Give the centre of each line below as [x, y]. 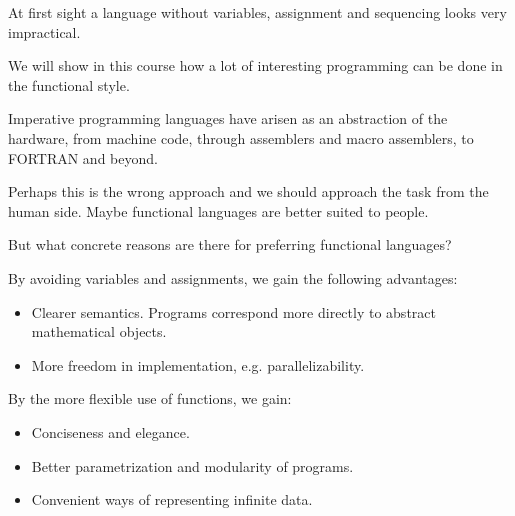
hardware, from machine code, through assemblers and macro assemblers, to [241, 137]
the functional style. [69, 84]
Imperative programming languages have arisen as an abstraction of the [228, 118]
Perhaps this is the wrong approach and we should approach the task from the [248, 191]
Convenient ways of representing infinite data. [172, 499]
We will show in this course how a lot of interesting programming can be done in [255, 65]
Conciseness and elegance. [110, 431]
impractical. [44, 31]
